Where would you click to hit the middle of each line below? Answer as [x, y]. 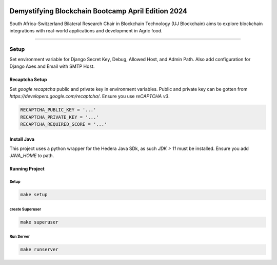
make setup [34, 195]
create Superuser [25, 209]
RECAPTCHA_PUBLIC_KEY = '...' [58, 110]
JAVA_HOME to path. [32, 156]
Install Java [22, 139]
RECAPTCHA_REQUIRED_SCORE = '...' [64, 124]
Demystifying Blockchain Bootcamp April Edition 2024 [98, 11]
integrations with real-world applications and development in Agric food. [86, 30]
